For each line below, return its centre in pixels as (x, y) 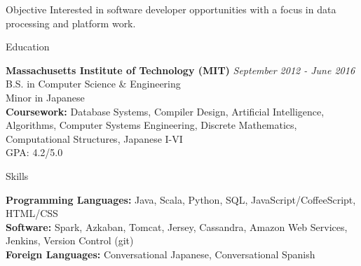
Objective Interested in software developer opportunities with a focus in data (171, 9)
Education (28, 47)
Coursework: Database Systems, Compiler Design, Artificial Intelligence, (165, 111)
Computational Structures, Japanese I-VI (94, 138)
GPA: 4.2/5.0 (34, 152)
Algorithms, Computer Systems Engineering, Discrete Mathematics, (151, 125)
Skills (17, 175)
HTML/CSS (32, 213)
